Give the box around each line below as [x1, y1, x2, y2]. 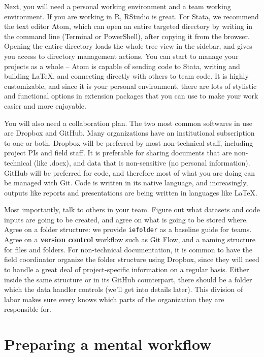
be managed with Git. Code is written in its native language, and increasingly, [4, 177, 248, 188]
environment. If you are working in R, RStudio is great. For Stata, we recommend [4, 11, 259, 21]
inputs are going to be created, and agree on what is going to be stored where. [4, 214, 248, 224]
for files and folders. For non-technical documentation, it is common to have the [4, 244, 252, 254]
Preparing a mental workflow [4, 334, 212, 354]
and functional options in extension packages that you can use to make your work [4, 90, 258, 101]
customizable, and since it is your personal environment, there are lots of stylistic [4, 80, 257, 91]
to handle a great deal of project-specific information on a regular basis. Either [4, 264, 249, 274]
